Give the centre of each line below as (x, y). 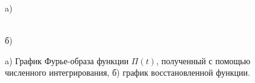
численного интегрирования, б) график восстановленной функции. (127, 72)
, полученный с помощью (203, 60)
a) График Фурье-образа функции (67, 60)
